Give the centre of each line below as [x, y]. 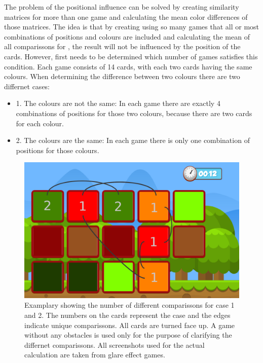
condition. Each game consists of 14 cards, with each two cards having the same [128, 66]
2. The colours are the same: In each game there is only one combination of [133, 140]
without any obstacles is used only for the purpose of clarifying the [128, 335]
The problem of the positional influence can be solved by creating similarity [122, 7]
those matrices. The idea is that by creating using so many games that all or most [132, 27]
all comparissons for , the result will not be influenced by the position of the [122, 46]
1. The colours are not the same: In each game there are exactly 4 [118, 103]
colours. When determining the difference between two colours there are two [122, 76]
